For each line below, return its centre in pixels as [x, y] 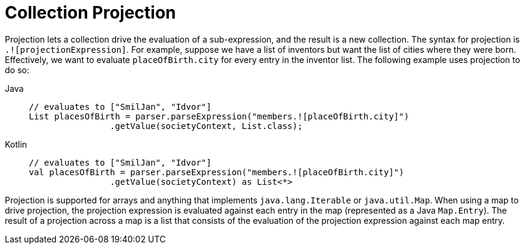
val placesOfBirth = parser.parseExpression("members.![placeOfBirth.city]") [216, 172]
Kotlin [16, 144]
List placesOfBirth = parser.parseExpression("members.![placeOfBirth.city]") [219, 116]
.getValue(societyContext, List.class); [206, 126]
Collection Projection [91, 13]
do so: [17, 70]
